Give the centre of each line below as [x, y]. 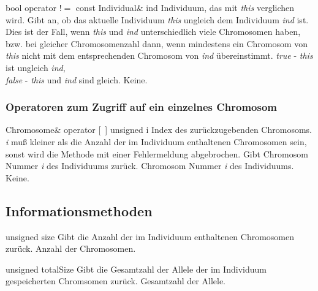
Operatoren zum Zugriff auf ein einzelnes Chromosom [141, 107]
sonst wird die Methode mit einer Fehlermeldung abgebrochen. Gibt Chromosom [157, 153]
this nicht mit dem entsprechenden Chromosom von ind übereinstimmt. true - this [159, 55]
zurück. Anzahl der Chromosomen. [71, 248]
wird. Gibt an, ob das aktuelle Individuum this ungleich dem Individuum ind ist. [157, 19]
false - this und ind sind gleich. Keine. [77, 79]
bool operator [31, 7]
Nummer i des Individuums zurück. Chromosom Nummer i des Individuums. [150, 166]
